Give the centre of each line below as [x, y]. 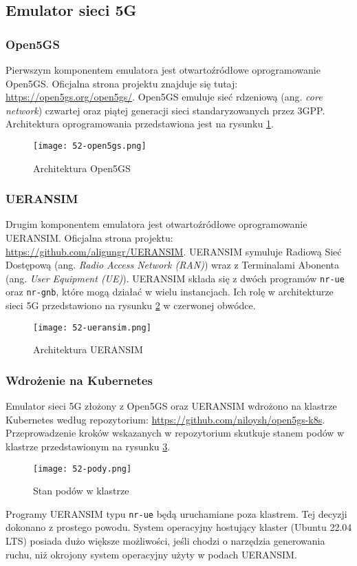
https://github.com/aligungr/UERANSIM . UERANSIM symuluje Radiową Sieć [174, 251]
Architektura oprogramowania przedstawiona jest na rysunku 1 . [140, 124]
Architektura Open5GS [82, 168]
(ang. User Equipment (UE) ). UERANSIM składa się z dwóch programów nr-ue [175, 278]
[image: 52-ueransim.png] [92, 327]
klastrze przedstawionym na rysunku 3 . [88, 446]
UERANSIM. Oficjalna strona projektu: [89, 238]
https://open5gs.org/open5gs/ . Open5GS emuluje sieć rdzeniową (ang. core [164, 97]
